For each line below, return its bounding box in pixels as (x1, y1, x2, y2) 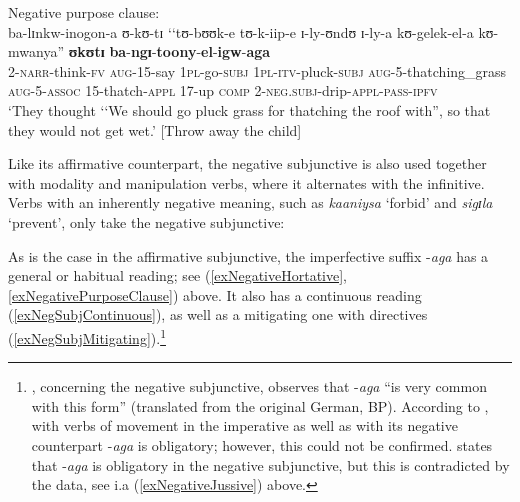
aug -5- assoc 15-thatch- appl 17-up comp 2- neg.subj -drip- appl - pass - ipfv (8, 80, 438, 101)
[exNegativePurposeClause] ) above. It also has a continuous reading (8, 284, 422, 305)
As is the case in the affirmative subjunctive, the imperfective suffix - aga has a (8, 245, 489, 266)
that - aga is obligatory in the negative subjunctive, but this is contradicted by (31, 454, 510, 475)
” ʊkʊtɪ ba (57, 41, 127, 62)
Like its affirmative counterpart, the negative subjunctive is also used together (8, 153, 487, 174)
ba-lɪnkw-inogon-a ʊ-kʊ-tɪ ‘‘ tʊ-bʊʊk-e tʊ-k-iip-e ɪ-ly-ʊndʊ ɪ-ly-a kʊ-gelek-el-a (8, 21, 474, 42)
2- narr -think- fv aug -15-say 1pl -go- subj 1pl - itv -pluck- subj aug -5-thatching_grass (8, 60, 507, 81)
